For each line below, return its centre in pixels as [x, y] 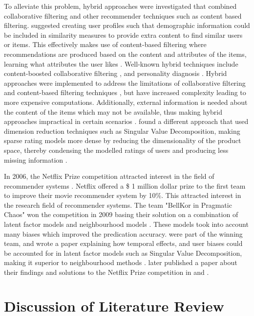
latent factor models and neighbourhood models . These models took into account [126, 224]
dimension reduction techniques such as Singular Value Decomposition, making [122, 131]
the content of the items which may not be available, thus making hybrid [113, 111]
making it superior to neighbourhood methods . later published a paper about [121, 262]
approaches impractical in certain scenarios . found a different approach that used [126, 121]
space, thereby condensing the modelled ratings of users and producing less [116, 150]
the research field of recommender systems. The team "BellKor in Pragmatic [118, 205]
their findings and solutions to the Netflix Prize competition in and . [106, 272]
